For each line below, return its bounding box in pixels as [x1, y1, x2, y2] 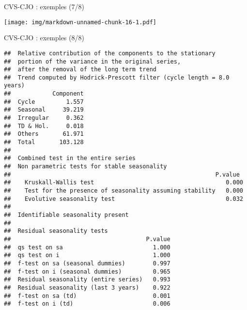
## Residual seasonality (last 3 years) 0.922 [4, 284, 170, 291]
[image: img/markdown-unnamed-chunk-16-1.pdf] [4, 18, 156, 26]
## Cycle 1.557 [4, 98, 84, 105]
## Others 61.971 [4, 131, 84, 138]
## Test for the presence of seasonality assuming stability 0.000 [4, 187, 243, 194]
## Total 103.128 [4, 139, 84, 146]
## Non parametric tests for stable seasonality [4, 163, 167, 170]
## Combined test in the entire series [4, 155, 136, 162]
